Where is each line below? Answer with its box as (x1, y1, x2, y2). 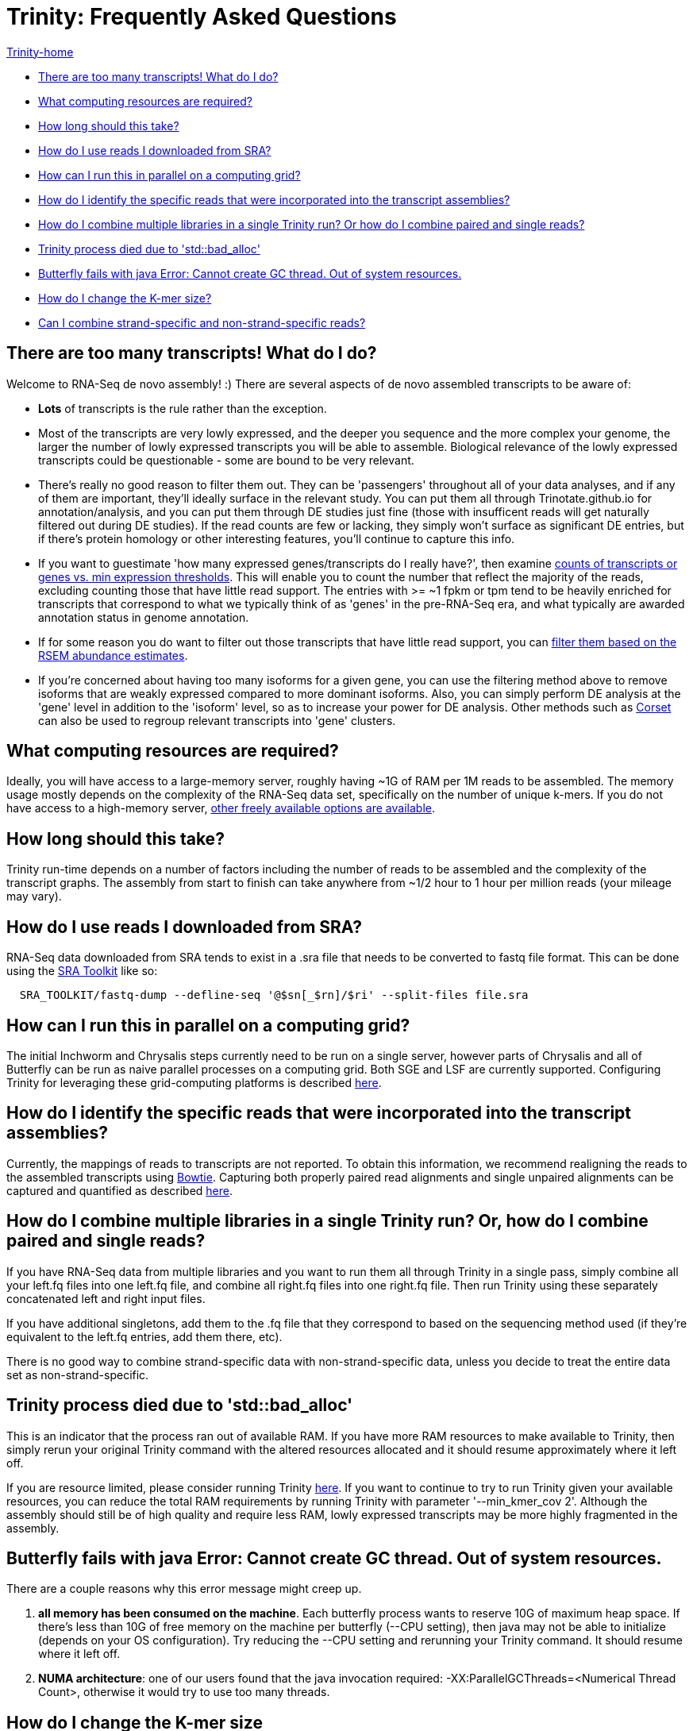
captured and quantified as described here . (6, 1183, 233, 1197)
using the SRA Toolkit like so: (6, 964, 158, 978)
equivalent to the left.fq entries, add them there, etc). (6, 1329, 283, 1344)
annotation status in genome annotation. (38, 610, 249, 624)
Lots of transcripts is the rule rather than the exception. (38, 401, 327, 415)
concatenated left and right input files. (6, 1291, 206, 1305)
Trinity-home (6, 44, 74, 59)
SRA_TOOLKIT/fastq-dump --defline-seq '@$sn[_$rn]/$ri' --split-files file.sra (19, 989, 529, 1002)
